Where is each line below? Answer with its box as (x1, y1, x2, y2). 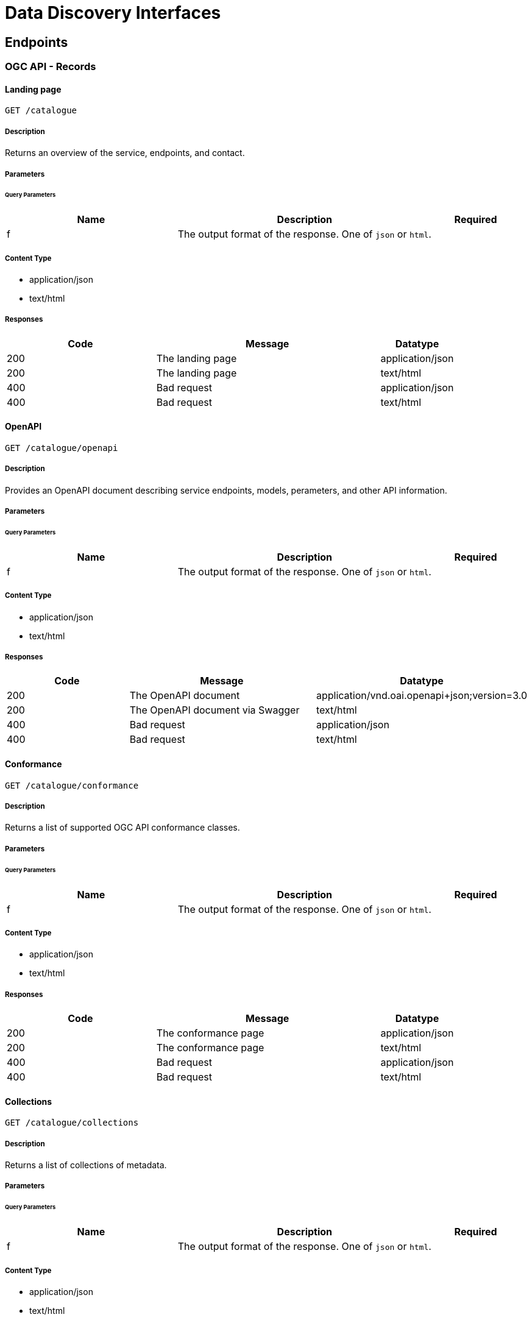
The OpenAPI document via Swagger (129, 704, 300, 717)
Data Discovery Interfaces (5, 2, 221, 23)
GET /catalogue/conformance (5, 780, 139, 790)
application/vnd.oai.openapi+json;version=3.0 (316, 689, 527, 702)
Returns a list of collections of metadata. (5, 1160, 167, 1171)
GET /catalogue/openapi (5, 443, 118, 453)
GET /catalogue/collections (5, 1118, 139, 1128)
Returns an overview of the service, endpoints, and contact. (5, 147, 245, 158)
